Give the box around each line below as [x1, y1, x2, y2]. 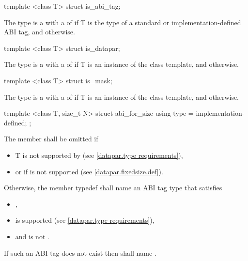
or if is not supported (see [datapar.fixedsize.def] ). [15, 166, 163, 176]
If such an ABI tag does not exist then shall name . [4, 247, 156, 258]
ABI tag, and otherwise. [4, 27, 75, 37]
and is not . [15, 231, 49, 241]
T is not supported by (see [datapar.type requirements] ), [15, 150, 183, 160]
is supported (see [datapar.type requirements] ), [15, 215, 155, 225]
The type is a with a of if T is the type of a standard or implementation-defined [4, 17, 241, 27]
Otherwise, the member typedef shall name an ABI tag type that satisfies [4, 183, 222, 193]
